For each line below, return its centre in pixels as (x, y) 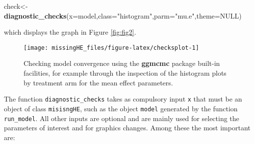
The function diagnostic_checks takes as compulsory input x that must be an (123, 99)
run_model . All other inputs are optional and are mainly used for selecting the (122, 118)
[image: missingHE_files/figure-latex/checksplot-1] (111, 48)
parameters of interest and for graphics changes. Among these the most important (127, 128)
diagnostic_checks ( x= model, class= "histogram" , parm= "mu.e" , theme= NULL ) (123, 15)
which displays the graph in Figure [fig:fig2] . (70, 32)
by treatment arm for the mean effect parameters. (98, 82)
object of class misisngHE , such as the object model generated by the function (121, 108)
